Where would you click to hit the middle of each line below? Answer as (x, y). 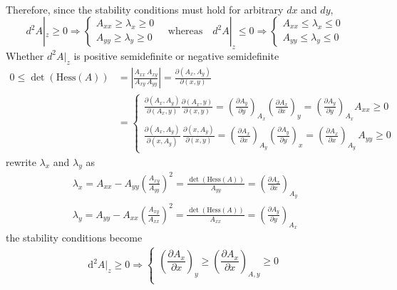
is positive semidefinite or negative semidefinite (176, 55)
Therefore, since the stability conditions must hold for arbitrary (145, 9)
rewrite (21, 161)
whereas (185, 32)
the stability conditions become (74, 237)
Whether (25, 55)
